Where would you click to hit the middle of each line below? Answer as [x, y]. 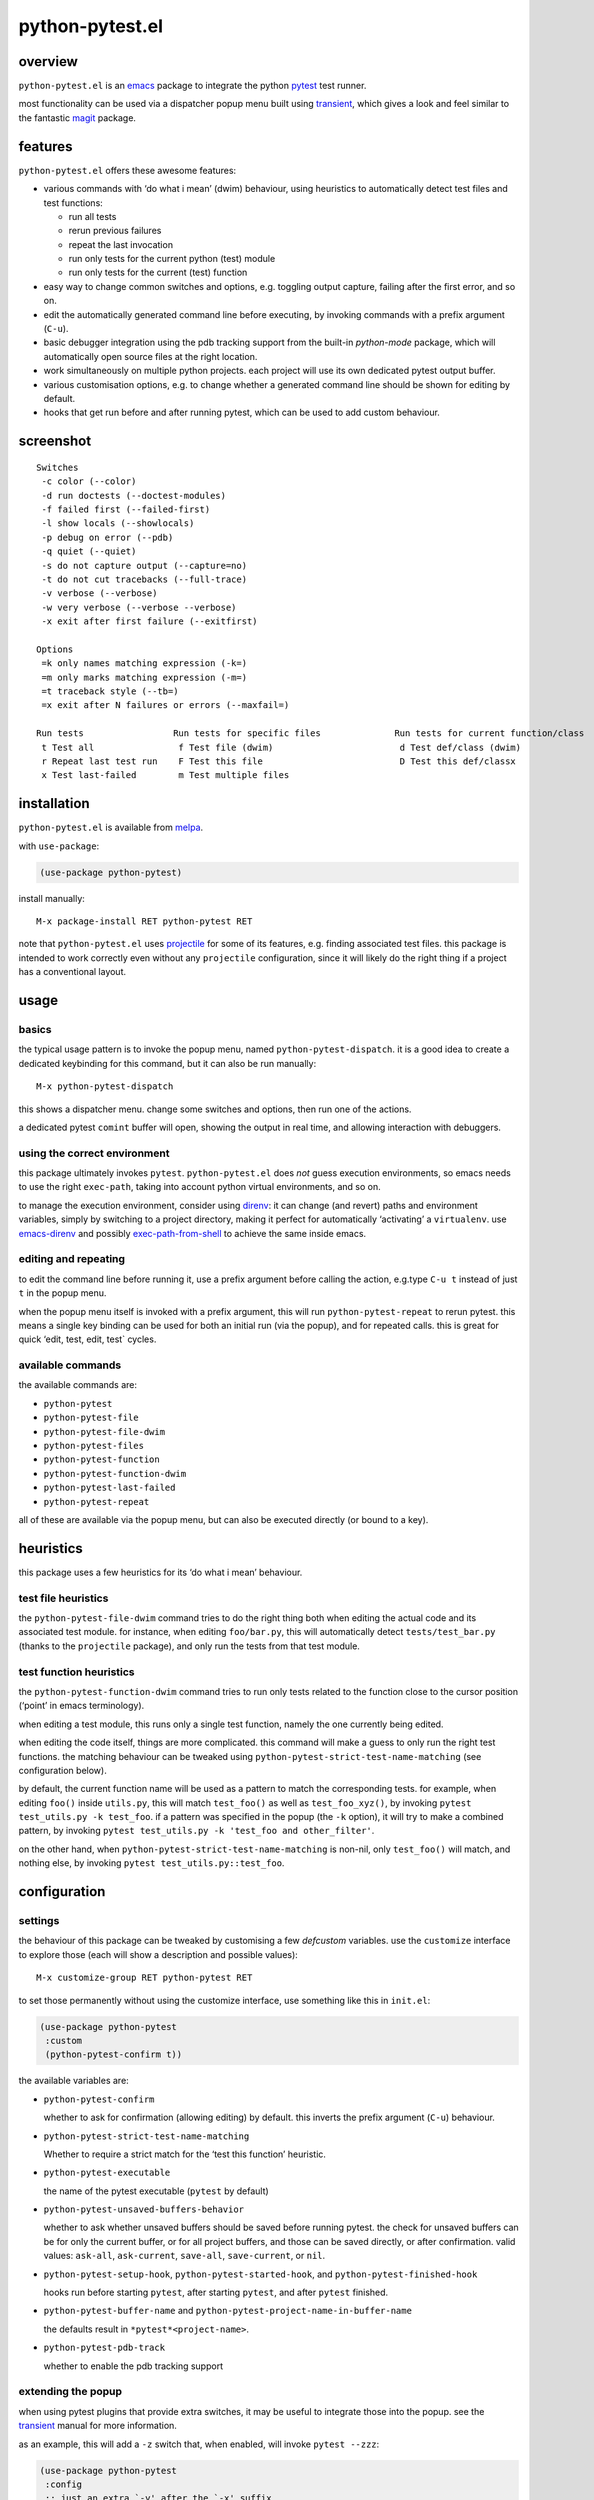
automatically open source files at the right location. [150, 356]
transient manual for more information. [97, 2426]
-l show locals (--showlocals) [118, 523]
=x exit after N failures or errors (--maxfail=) [165, 705]
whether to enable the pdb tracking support [133, 2366]
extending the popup [70, 2392]
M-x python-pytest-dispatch [105, 1086]
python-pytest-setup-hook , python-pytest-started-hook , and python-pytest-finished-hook [260, 2274]
